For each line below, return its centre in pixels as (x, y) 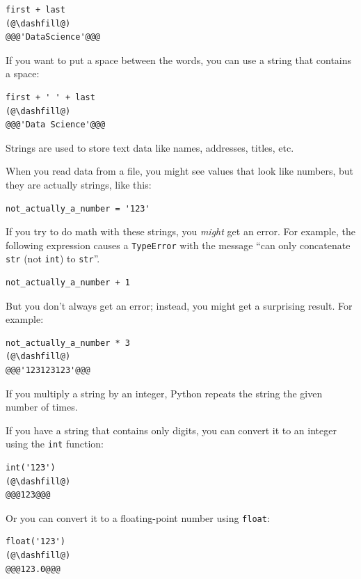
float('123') (35, 542)
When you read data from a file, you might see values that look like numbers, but (180, 171)
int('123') (31, 468)
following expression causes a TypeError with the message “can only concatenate (178, 245)
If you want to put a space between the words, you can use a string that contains (179, 60)
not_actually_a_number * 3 (68, 343)
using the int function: (55, 444)
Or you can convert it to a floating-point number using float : (138, 517)
